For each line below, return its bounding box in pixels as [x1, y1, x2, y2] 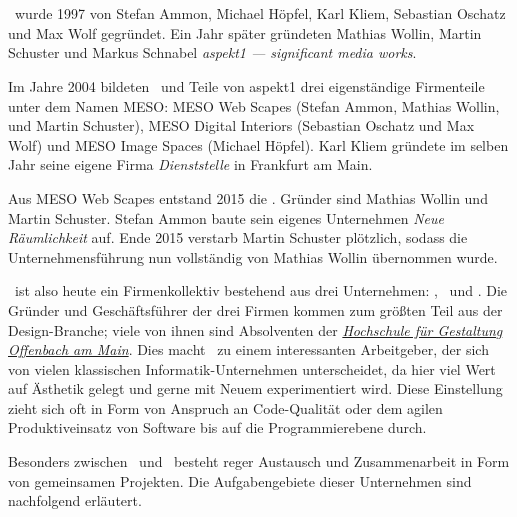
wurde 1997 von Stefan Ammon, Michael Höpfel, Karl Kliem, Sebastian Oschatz [14, 3, 506, 24]
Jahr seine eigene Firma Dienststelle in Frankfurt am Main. [8, 154, 373, 175]
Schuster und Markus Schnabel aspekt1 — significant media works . [8, 42, 417, 63]
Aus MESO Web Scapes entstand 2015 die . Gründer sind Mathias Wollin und [8, 187, 488, 208]
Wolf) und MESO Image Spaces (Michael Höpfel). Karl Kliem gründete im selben [8, 134, 509, 155]
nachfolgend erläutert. [8, 490, 142, 511]
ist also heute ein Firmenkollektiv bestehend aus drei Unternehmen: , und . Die [14, 280, 507, 301]
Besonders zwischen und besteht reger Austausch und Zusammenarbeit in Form [8, 451, 510, 472]
